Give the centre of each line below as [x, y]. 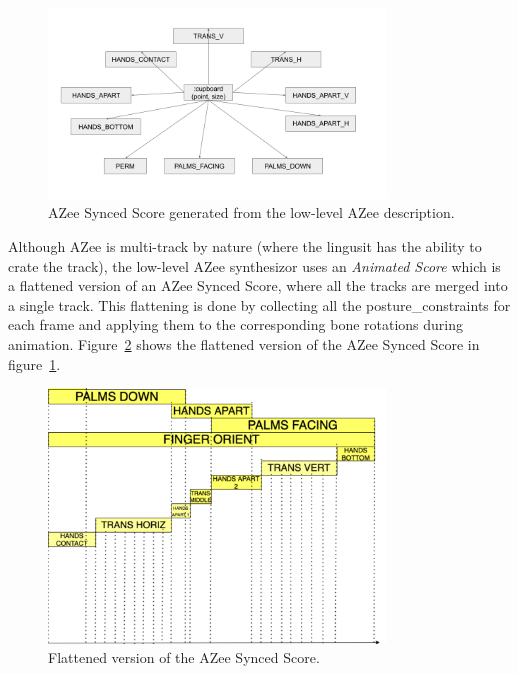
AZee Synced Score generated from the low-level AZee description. [251, 212]
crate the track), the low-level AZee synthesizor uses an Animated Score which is [254, 265]
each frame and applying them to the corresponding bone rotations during [236, 324]
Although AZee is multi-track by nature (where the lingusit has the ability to [245, 245]
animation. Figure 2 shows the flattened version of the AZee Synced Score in [244, 343]
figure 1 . [34, 363]
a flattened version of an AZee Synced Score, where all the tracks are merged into [258, 285]
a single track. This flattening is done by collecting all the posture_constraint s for [259, 304]
